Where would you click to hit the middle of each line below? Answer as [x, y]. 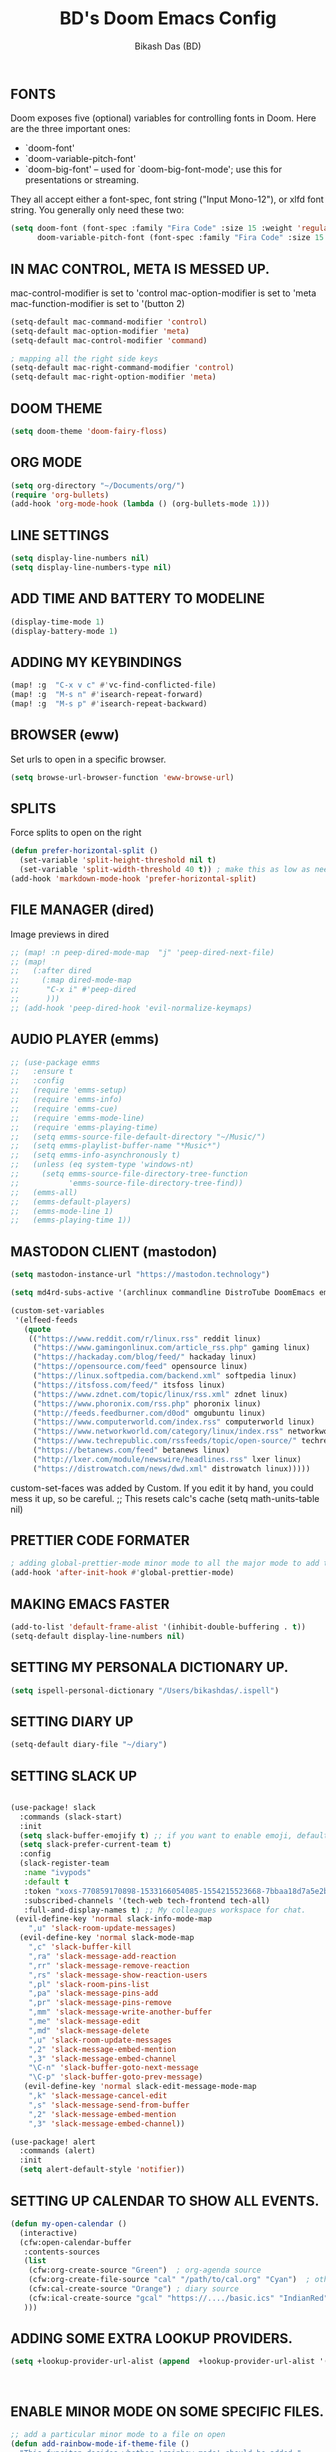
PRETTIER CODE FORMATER [100, 1540]
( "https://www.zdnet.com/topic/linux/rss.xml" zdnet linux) [160, 1394]
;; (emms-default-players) [71, 1202]
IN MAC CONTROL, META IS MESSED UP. [140, 268]
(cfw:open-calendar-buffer [75, 2242]
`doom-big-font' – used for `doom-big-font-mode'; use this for [153, 169]
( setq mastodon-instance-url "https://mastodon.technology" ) [140, 1275]
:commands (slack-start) [71, 1817]
